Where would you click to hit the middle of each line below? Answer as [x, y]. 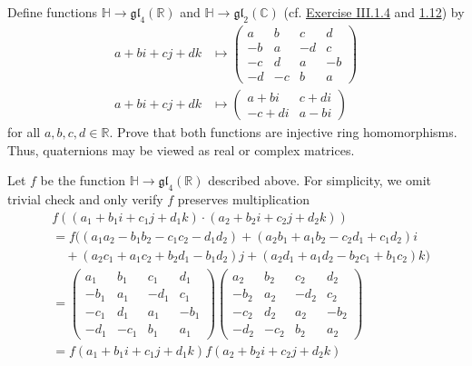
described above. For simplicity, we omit [320, 180]
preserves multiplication [244, 199]
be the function [83, 180]
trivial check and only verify [85, 199]
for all [24, 132]
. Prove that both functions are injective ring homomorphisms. [283, 132]
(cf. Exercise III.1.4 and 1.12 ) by [374, 12]
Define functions [53, 12]
